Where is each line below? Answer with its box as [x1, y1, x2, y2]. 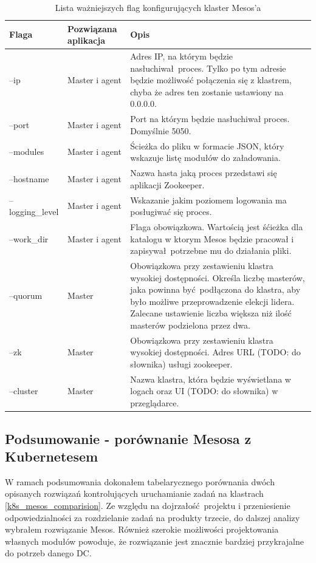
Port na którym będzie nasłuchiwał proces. [130, 112, 290, 125]
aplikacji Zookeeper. [130, 178, 205, 191]
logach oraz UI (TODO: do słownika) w [130, 384, 278, 397]
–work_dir [9, 232, 49, 245]
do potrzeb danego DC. [5, 547, 92, 559]
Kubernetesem [5, 446, 98, 465]
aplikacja [67, 34, 106, 47]
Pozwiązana [67, 22, 117, 35]
